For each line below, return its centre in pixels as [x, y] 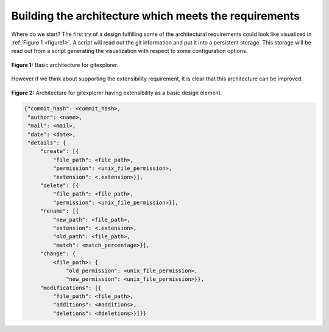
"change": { [58, 254]
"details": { [47, 143]
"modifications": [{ [71, 288]
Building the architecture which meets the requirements [156, 16]
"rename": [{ [59, 211]
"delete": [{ [59, 185]
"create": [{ [59, 151]
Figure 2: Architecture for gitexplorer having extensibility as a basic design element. [117, 93]
